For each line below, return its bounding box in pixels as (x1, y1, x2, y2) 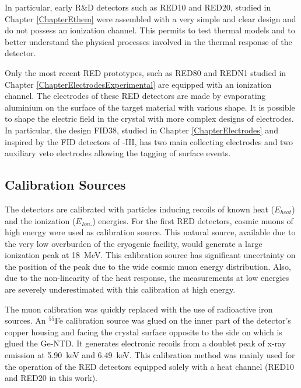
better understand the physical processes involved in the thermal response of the (5, 35, 292, 47)
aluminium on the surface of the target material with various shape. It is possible (5, 101, 295, 113)
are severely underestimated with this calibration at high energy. (5, 283, 236, 296)
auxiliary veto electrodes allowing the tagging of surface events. (5, 147, 231, 159)
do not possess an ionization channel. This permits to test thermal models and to (5, 24, 295, 36)
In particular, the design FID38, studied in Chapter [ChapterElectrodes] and (5, 123, 278, 136)
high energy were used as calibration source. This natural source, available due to (5, 226, 296, 238)
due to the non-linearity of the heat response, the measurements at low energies (5, 272, 289, 284)
